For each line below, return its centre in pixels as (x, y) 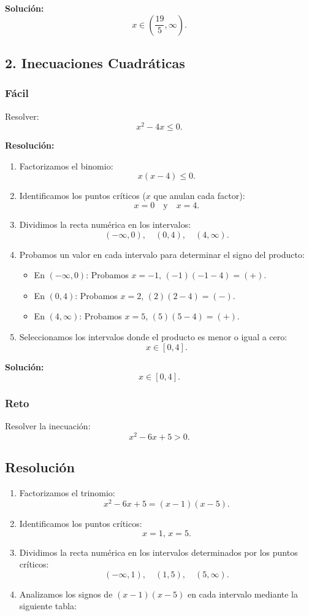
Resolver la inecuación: (48, 426)
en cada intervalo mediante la (242, 594)
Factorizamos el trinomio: (67, 493)
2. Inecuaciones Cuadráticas (95, 62)
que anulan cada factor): (199, 196)
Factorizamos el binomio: (66, 166)
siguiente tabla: (48, 606)
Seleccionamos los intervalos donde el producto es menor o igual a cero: (153, 337)
